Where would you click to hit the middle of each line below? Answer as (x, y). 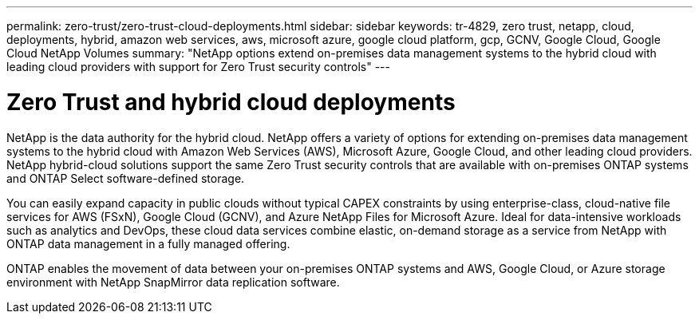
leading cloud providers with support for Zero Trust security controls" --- (198, 67)
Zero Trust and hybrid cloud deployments (231, 102)
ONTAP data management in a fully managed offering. (148, 243)
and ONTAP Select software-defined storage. (126, 178)
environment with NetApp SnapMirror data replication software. (173, 282)
